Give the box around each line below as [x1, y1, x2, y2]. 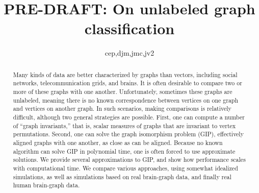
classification [84, 18, 175, 39]
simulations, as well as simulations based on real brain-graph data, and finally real [13, 172, 231, 181]
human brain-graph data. [13, 181, 80, 189]
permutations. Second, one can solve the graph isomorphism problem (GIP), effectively [13, 130, 244, 138]
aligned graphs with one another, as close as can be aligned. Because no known [13, 138, 223, 147]
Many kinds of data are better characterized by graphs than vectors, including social [13, 70, 238, 79]
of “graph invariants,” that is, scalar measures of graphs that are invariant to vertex [13, 121, 236, 130]
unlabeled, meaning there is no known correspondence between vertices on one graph [13, 95, 239, 104]
